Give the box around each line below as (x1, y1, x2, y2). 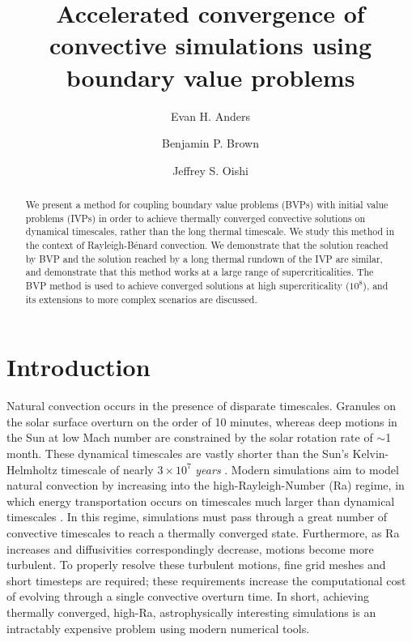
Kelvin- (352, 445, 389, 462)
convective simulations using (49, 28, 372, 62)
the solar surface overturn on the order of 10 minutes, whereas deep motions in (6, 413, 397, 430)
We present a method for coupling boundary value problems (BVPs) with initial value (25, 198, 389, 212)
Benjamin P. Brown (161, 135, 260, 152)
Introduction (6, 350, 151, 383)
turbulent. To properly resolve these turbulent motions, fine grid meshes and (6, 556, 386, 573)
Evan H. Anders (171, 107, 250, 124)
